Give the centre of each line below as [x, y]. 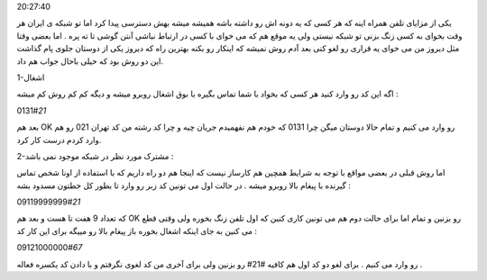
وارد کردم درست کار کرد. [59, 140]
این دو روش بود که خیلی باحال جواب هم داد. [90, 61]
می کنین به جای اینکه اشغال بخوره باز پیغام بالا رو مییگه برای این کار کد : [137, 230]
